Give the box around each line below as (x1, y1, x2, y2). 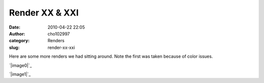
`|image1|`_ (9, 71, 31, 77)
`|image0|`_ (9, 62, 32, 68)
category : (9, 38, 30, 44)
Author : (9, 31, 25, 36)
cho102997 (47, 31, 70, 36)
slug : (9, 44, 20, 50)
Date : (9, 24, 21, 30)
